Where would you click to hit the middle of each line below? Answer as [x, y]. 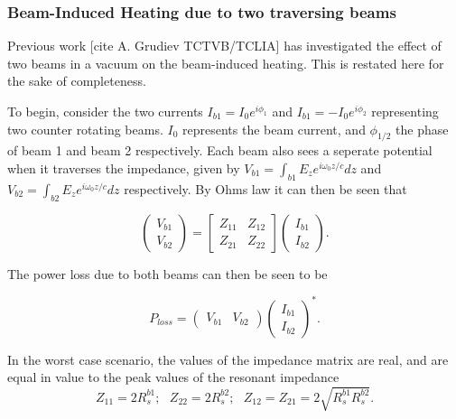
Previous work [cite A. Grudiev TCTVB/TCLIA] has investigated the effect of [224, 46]
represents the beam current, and [274, 129]
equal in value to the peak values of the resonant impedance [173, 377]
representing [405, 111]
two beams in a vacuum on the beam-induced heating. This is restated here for [226, 63]
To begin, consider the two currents [105, 111]
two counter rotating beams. [85, 129]
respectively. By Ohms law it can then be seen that [265, 188]
